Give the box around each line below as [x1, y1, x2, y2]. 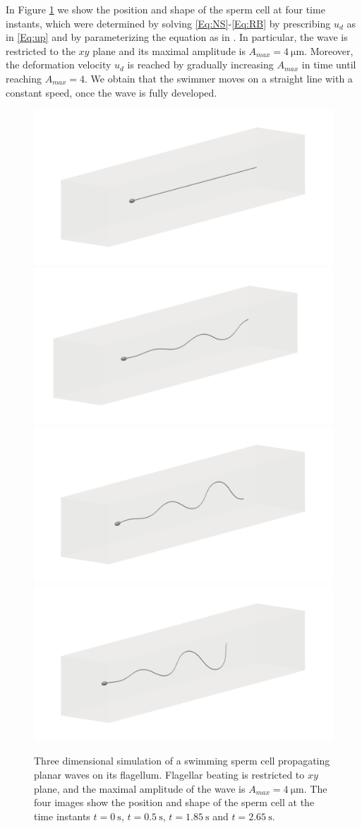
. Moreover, [304, 43, 354, 58]
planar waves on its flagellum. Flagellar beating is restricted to [34, 767, 305, 782]
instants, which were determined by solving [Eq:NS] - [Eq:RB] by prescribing [6, 16, 331, 30]
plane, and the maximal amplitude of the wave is [34, 781, 246, 796]
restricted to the [6, 43, 76, 58]
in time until [301, 57, 356, 72]
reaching [6, 71, 42, 85]
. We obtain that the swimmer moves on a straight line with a [85, 71, 353, 85]
